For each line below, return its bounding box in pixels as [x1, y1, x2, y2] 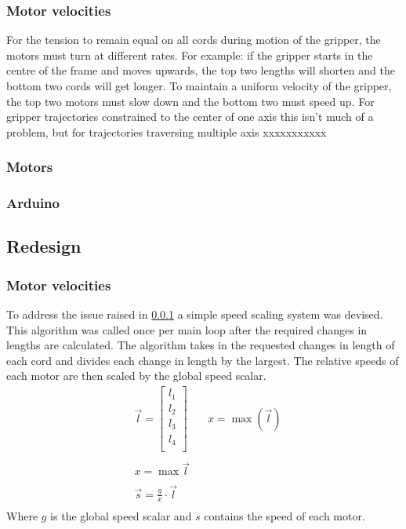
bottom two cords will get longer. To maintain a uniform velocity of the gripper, [6, 78, 392, 93]
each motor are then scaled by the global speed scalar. [6, 367, 266, 384]
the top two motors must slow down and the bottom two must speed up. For [6, 93, 375, 109]
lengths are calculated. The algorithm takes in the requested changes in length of [6, 337, 395, 353]
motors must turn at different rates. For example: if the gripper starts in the [6, 46, 373, 63]
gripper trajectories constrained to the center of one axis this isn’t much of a [6, 108, 374, 125]
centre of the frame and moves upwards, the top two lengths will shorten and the [6, 62, 395, 78]
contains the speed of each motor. [204, 508, 365, 524]
